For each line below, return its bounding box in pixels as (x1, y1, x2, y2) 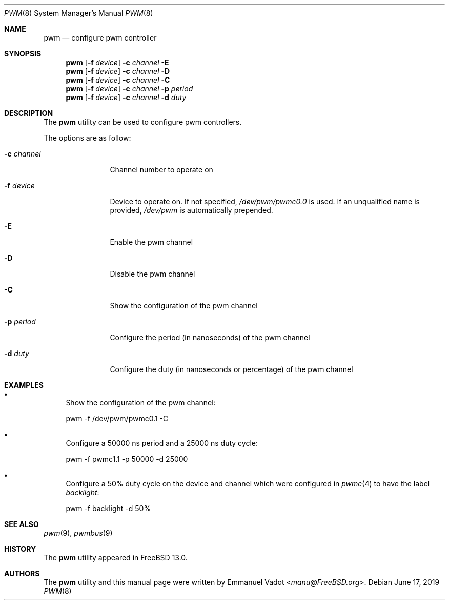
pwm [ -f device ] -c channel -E (66, 58, 169, 67)
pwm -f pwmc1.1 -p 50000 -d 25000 (66, 455, 188, 463)
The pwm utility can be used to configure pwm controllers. (44, 118, 242, 126)
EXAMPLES (4, 381, 44, 389)
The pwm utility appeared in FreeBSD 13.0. (44, 553, 188, 562)
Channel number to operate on (110, 165, 213, 174)
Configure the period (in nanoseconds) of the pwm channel (110, 333, 310, 342)
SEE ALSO (4, 520, 39, 529)
